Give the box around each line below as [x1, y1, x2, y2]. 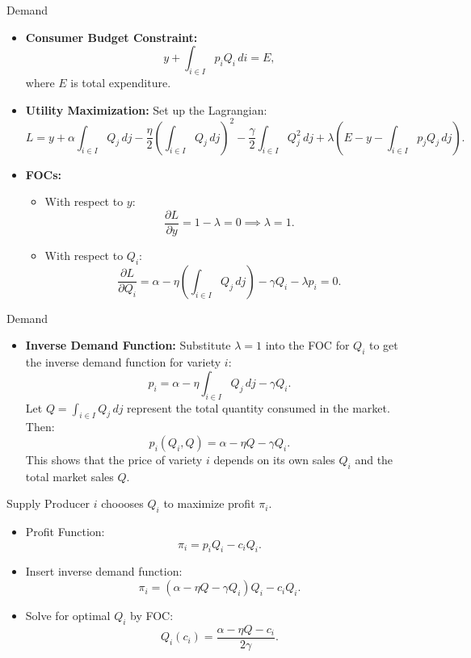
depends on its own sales [213, 451, 335, 467]
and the [355, 451, 393, 467]
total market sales [25, 467, 114, 484]
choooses [101, 495, 144, 512]
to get [368, 337, 398, 354]
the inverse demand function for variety [25, 354, 221, 371]
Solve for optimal [25, 607, 111, 624]
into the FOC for [265, 337, 350, 354]
